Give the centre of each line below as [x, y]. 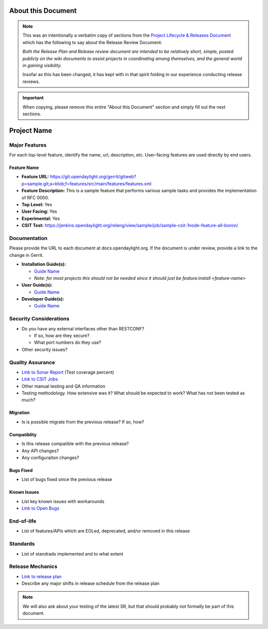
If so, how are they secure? [62, 336]
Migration [19, 413]
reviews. [31, 81]
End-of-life [23, 521]
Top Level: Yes [37, 205]
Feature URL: [35, 177]
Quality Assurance [32, 362]
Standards [22, 544]
